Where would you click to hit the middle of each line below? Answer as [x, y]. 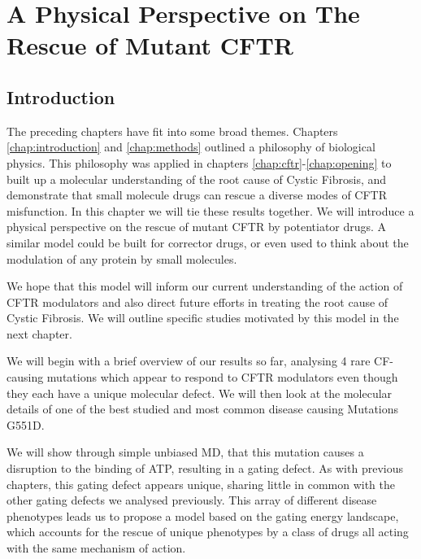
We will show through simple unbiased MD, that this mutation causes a [185, 452]
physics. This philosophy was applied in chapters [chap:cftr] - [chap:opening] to [199, 162]
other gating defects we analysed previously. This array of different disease [192, 500]
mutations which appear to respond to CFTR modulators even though [222, 377]
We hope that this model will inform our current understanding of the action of [205, 286]
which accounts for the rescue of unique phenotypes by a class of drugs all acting [208, 532]
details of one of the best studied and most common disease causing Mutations [203, 409]
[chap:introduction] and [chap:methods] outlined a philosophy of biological [191, 147]
